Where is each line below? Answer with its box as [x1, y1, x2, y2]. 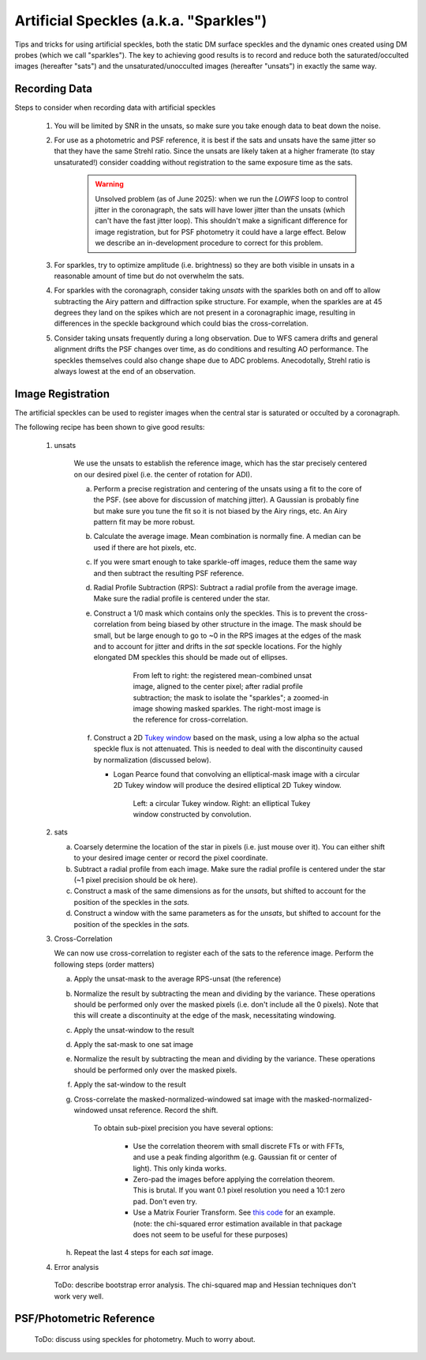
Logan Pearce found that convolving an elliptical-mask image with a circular [113, 769, 361, 778]
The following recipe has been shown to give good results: [14, 423, 205, 432]
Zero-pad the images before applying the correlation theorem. [133, 1174, 335, 1184]
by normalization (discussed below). [93, 755, 212, 764]
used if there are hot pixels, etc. [93, 542, 197, 552]
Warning [95, 179, 124, 189]
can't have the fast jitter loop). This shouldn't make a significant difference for [95, 216, 348, 225]
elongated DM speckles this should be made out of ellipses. [93, 653, 288, 662]
